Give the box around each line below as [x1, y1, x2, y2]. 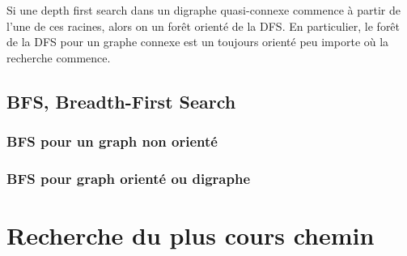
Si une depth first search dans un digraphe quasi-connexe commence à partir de [6, 2, 401, 18]
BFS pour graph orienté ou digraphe [6, 168, 251, 188]
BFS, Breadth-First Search [6, 88, 236, 113]
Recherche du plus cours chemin [6, 219, 375, 252]
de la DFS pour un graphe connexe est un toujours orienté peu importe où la [6, 33, 389, 50]
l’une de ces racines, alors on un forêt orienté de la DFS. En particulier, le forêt [6, 17, 401, 34]
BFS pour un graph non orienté [6, 131, 218, 151]
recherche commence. [6, 49, 111, 66]
